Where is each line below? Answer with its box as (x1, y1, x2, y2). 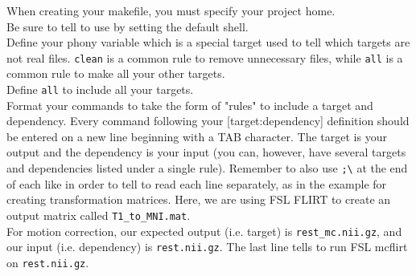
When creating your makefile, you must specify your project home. (6, 2, 336, 18)
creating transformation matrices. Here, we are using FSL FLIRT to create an (6, 191, 391, 208)
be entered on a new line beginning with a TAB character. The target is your (6, 128, 387, 144)
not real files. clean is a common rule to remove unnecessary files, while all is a (6, 49, 403, 66)
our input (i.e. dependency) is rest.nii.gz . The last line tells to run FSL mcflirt (6, 238, 408, 255)
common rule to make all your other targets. (6, 65, 225, 82)
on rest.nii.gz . (6, 254, 89, 270)
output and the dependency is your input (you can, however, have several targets (6, 144, 406, 160)
